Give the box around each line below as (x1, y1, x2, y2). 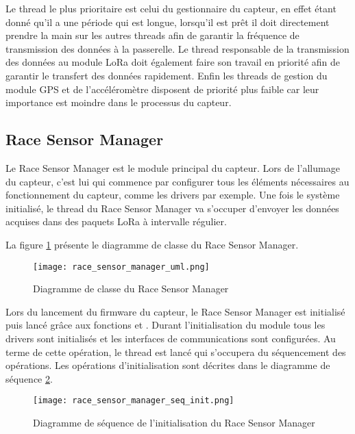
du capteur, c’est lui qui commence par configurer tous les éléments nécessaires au (5, 174, 350, 188)
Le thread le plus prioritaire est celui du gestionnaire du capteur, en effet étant (5, 1, 336, 15)
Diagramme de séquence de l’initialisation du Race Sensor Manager (33, 415, 315, 429)
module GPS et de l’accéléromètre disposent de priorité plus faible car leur (5, 81, 319, 96)
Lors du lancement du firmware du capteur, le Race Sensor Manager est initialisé (5, 304, 345, 318)
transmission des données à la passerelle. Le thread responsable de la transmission (5, 41, 350, 55)
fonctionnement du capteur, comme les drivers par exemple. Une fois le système (5, 188, 340, 202)
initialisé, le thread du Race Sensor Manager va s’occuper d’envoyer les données (5, 201, 339, 215)
